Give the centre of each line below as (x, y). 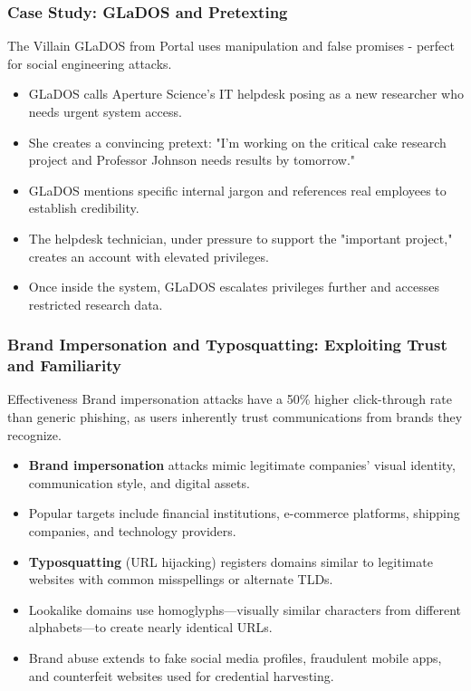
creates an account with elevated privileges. (149, 256)
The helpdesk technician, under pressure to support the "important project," (240, 238)
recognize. (34, 434)
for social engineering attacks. (90, 63)
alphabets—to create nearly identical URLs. (150, 627)
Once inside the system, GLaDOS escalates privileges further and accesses (234, 287)
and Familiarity (64, 365)
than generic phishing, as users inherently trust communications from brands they (235, 417)
